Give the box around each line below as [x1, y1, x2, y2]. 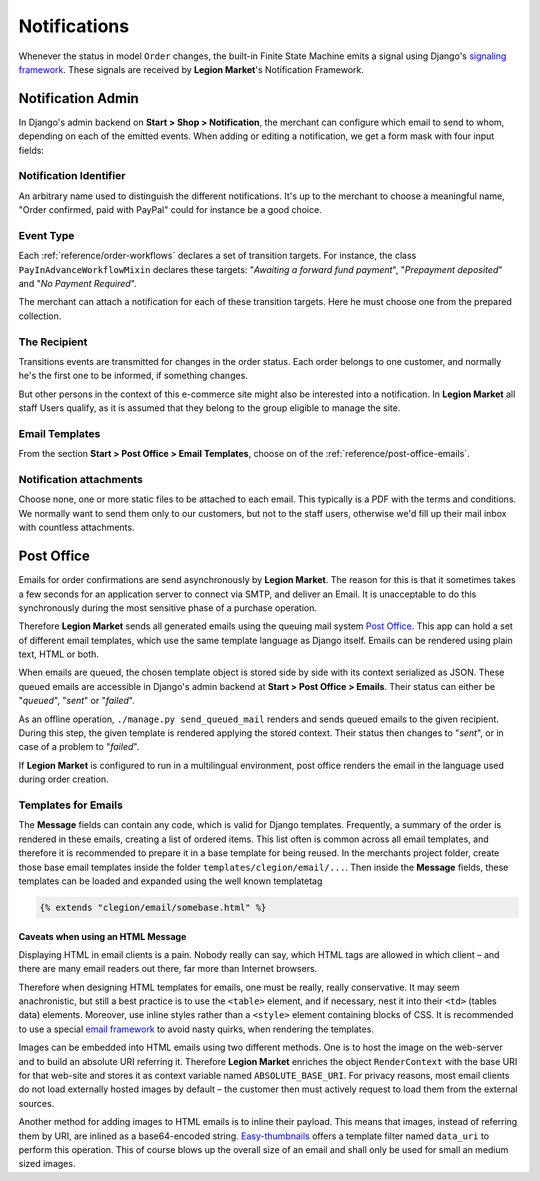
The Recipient [18, 335, 88, 349]
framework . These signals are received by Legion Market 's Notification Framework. [18, 63, 364, 75]
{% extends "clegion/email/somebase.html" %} [39, 901, 267, 913]
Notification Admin [18, 90, 139, 107]
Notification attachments [18, 473, 144, 487]
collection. [18, 310, 62, 322]
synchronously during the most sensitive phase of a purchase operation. [18, 601, 318, 614]
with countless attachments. [18, 521, 135, 534]
